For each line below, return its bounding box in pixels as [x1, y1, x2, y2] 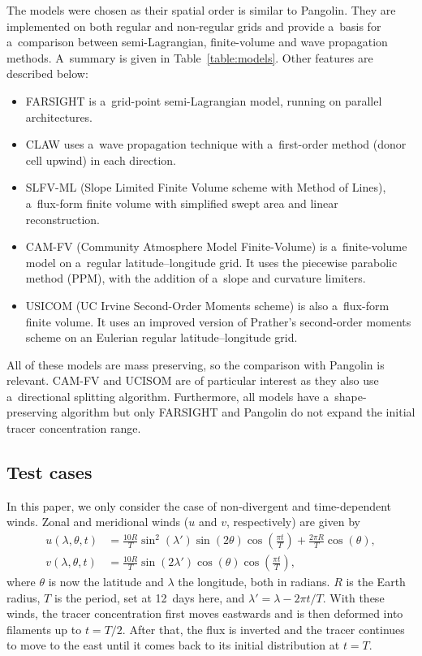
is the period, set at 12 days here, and [54, 589, 245, 606]
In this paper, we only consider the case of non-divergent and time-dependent [6, 497, 392, 514]
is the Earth [346, 573, 406, 590]
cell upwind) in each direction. [25, 151, 176, 168]
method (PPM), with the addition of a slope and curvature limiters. [25, 270, 366, 287]
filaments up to [6, 620, 82, 637]
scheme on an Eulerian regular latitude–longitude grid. [25, 329, 298, 346]
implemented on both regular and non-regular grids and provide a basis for [6, 17, 381, 34]
